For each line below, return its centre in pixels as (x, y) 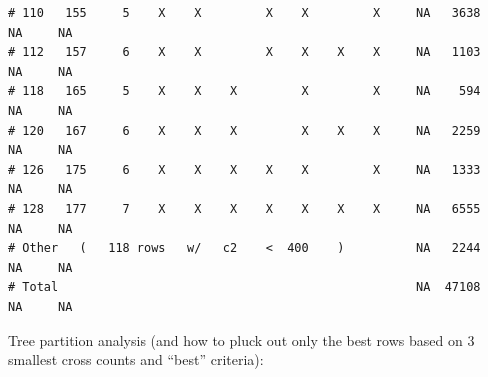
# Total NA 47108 (244, 287)
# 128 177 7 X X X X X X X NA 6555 (244, 208)
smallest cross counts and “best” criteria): (136, 359)
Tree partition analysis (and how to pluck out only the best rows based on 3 (241, 339)
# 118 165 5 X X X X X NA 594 (244, 91)
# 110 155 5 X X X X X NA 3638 (244, 13)
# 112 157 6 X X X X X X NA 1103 (244, 52)
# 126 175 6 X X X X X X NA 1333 (244, 169)
